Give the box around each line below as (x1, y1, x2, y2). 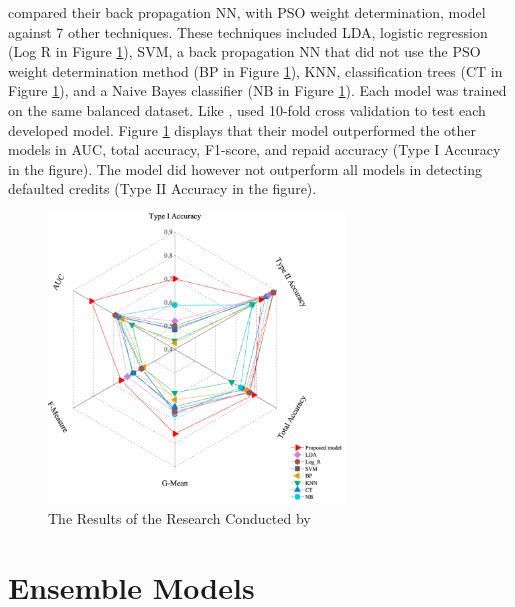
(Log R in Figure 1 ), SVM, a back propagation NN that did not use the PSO (8, 41, 481, 62)
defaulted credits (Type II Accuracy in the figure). (8, 178, 317, 199)
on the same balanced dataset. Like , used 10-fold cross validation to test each (8, 99, 486, 120)
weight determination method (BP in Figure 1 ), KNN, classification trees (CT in (8, 60, 503, 81)
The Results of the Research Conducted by (48, 508, 311, 529)
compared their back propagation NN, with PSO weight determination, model (8, 2, 486, 22)
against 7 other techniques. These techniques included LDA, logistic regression (8, 21, 488, 42)
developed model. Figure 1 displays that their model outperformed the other (8, 119, 477, 140)
